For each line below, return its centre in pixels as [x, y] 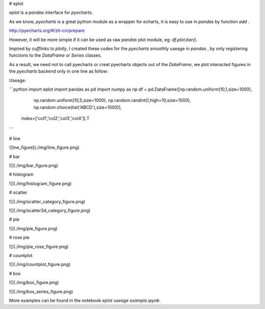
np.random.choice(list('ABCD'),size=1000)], [78, 107]
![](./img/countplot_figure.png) [40, 264]
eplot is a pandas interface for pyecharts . [51, 13]
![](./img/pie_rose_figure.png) [39, 246]
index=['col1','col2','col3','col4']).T [55, 119]
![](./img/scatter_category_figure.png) [47, 201]
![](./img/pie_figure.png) [33, 228]
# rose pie [19, 238]
